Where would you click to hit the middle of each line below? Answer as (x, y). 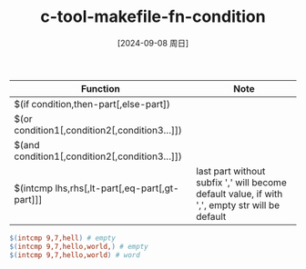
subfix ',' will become (241, 182)
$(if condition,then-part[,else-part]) (92, 104)
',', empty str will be (238, 204)
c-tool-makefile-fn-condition (153, 17)
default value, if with (239, 194)
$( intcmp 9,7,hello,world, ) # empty (79, 246)
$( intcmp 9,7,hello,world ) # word (75, 255)
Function (100, 88)
